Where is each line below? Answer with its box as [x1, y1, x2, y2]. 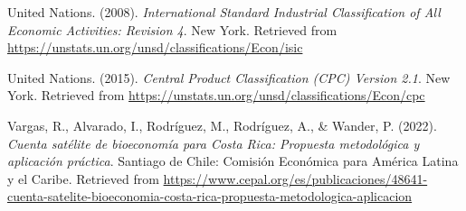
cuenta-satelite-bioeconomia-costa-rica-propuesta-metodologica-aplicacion [7, 187, 413, 206]
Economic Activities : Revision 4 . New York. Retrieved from [7, 20, 338, 39]
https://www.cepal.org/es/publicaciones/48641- [163, 169, 428, 188]
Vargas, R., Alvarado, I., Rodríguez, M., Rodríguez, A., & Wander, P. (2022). [7, 115, 437, 134]
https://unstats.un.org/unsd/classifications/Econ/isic [7, 38, 303, 57]
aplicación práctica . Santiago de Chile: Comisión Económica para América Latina [7, 151, 459, 170]
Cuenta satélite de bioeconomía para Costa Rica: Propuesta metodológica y [7, 133, 420, 152]
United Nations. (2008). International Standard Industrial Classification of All [7, 3, 441, 21]
